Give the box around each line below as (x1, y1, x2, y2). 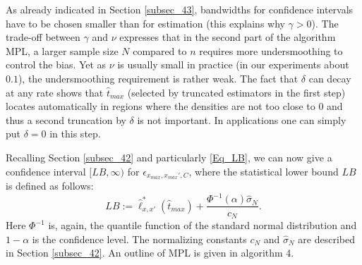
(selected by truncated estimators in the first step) (127, 85, 346, 99)
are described (298, 231, 355, 246)
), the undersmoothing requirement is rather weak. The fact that (18, 70, 298, 85)
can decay (308, 70, 351, 85)
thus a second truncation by (6, 112, 126, 127)
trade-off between (6, 30, 80, 44)
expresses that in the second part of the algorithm (119, 30, 336, 44)
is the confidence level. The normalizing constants (32, 231, 247, 246)
